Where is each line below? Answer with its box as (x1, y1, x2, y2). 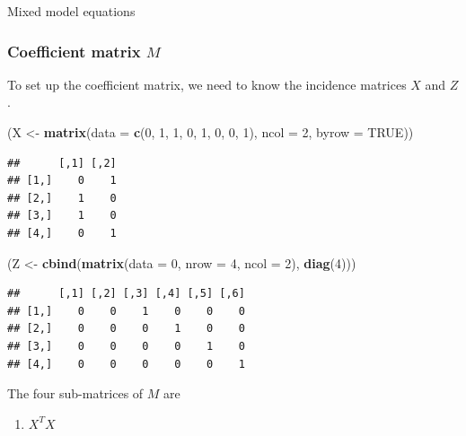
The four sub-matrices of (7, 384, 144, 403)
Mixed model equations (7, 2, 136, 20)
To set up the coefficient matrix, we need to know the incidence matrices (7, 74, 407, 93)
